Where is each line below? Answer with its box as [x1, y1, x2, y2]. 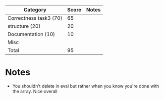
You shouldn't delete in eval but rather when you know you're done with [12, 83, 160, 89]
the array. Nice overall [12, 88, 58, 94]
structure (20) [7, 23, 41, 29]
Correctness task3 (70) [7, 15, 63, 21]
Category [23, 6, 47, 13]
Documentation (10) [7, 31, 55, 38]
